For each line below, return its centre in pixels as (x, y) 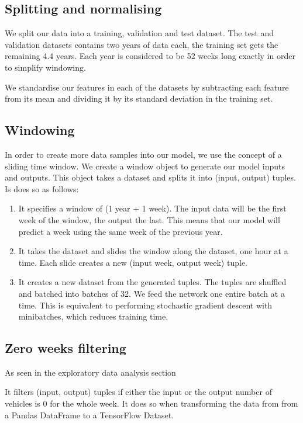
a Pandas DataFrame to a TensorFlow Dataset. (89, 415)
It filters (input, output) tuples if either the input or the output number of (138, 392)
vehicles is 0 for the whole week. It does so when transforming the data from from (151, 403)
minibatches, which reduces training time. (93, 316)
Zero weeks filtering (66, 348)
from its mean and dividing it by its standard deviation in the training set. (139, 98)
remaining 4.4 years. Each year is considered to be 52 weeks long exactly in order (150, 56)
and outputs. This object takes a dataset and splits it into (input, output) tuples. (150, 177)
